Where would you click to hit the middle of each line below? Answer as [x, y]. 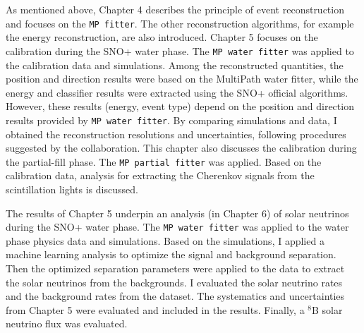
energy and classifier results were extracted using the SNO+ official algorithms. [177, 92]
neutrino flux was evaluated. [67, 323]
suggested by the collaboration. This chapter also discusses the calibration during [181, 148]
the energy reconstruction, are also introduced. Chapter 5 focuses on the [162, 37]
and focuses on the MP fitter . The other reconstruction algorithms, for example [180, 23]
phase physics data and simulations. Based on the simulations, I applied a [165, 240]
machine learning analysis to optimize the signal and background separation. [171, 254]
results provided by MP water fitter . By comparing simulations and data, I [171, 120]
